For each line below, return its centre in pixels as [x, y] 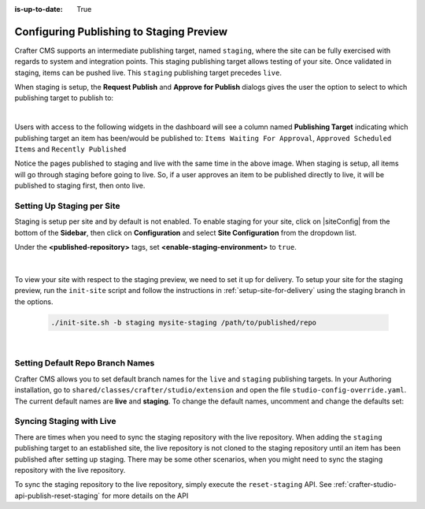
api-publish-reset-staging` [57, 496]
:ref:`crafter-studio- [365, 485]
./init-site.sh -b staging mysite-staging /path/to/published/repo [184, 322]
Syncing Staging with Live [66, 422]
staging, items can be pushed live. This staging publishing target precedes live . [148, 72]
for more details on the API [145, 496]
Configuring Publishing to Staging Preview [121, 32]
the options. [34, 301]
